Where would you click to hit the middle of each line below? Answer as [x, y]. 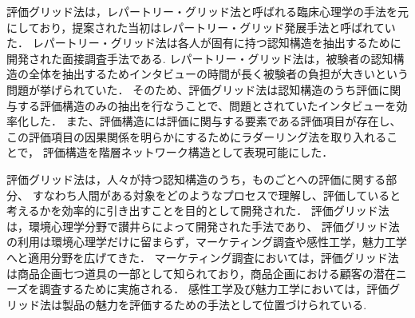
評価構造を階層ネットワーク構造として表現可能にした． [188, 152]
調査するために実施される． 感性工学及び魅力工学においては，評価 [214, 289]
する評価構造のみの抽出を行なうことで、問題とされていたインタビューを [207, 105]
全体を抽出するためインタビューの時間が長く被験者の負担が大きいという [218, 74]
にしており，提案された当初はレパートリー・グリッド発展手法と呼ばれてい [201, 27]
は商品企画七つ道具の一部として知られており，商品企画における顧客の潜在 [201, 273]
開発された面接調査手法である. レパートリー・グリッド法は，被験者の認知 [200, 58]
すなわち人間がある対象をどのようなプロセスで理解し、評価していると [217, 195]
